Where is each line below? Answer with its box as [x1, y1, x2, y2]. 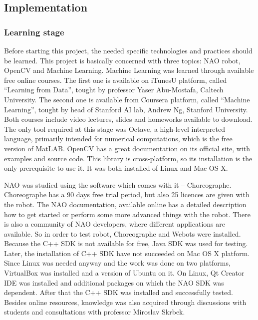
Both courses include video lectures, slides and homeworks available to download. [4, 114, 253, 124]
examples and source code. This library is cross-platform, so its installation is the [4, 153, 253, 163]
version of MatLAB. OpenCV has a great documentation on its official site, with [4, 143, 251, 153]
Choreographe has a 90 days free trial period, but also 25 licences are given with [4, 189, 250, 200]
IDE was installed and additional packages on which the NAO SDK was [4, 277, 224, 288]
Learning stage [4, 25, 64, 38]
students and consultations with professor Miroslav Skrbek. [4, 307, 185, 317]
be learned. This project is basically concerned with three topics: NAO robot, [4, 55, 241, 65]
